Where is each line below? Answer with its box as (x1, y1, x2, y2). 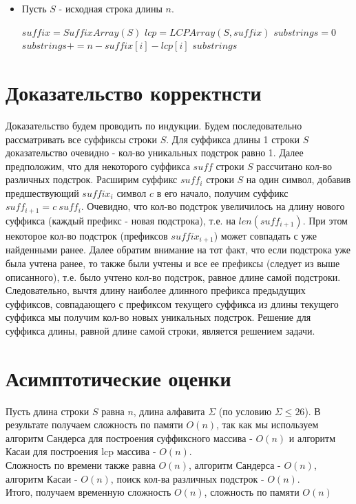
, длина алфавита (133, 403, 205, 418)
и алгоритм (289, 430, 336, 445)
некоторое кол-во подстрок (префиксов (6, 228, 168, 242)
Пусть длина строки (6, 403, 90, 418)
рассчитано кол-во (256, 158, 332, 173)
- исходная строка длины (59, 1, 163, 15)
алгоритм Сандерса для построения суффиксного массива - (6, 430, 253, 445)
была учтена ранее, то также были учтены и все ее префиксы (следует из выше (6, 255, 340, 270)
